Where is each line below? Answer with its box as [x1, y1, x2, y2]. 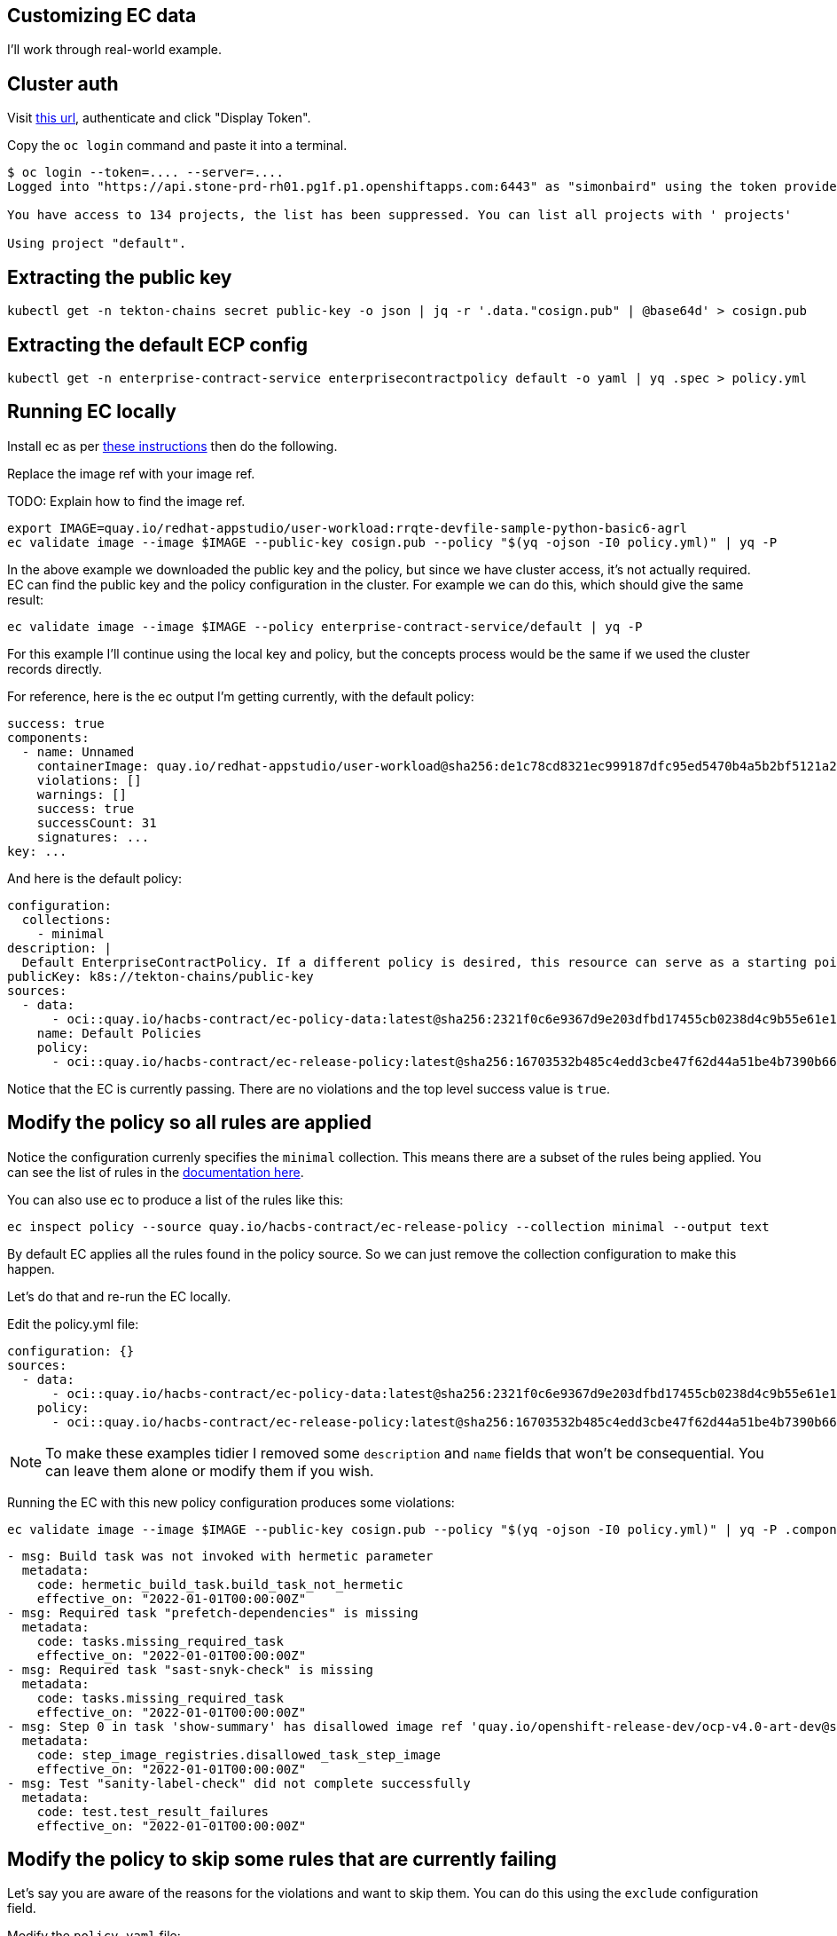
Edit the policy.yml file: [7, 1316, 139, 1331]
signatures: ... [36, 829, 150, 844]
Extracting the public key [7, 265, 232, 288]
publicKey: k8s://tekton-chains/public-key [7, 968, 314, 984]
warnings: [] [36, 786, 127, 802]
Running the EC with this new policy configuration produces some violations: [7, 1494, 455, 1510]
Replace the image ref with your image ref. [7, 465, 255, 481]
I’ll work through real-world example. [7, 42, 222, 58]
